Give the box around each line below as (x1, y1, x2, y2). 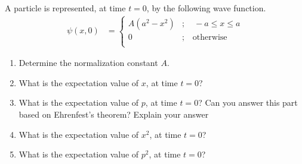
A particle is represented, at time (5, 2, 126, 14)
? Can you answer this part (198, 96, 298, 109)
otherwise (192, 33, 227, 42)
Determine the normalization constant (19, 56, 158, 69)
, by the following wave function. (146, 2, 266, 14)
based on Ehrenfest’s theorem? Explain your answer (19, 108, 209, 120)
